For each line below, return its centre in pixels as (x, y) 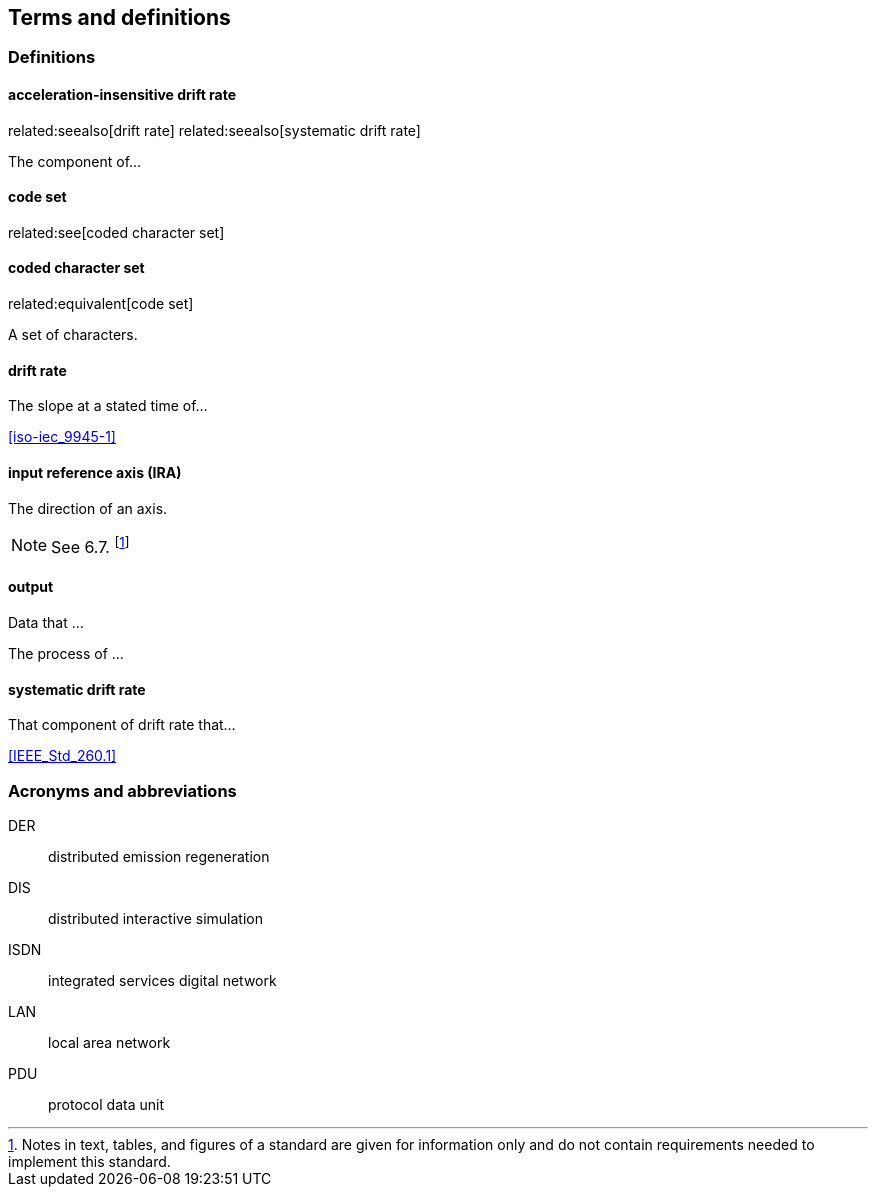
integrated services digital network (162, 981)
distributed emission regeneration (159, 857)
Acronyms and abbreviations (122, 790)
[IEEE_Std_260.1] (62, 756)
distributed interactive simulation (155, 919)
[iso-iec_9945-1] (62, 437)
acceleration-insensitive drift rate (122, 95)
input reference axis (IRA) (95, 472)
